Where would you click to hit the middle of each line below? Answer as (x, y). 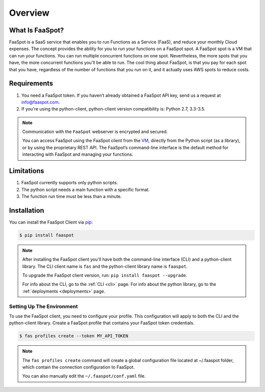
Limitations (26, 171)
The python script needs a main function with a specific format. (85, 190)
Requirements (31, 84)
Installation (26, 210)
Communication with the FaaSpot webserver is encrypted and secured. (95, 132)
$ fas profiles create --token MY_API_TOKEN (74, 336)
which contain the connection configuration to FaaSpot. (79, 367)
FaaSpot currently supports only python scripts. (70, 183)
